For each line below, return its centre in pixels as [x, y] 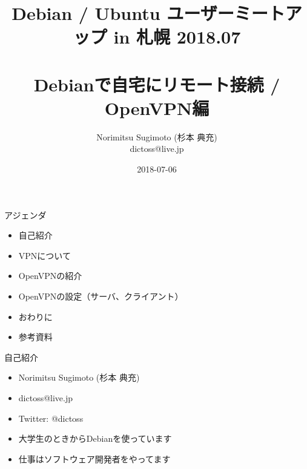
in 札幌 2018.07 [177, 37]
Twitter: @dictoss [51, 418]
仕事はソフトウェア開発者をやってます [94, 458]
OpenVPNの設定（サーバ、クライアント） [101, 296]
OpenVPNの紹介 [50, 276]
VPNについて [45, 255]
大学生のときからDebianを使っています [95, 438]
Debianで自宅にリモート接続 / [157, 84]
